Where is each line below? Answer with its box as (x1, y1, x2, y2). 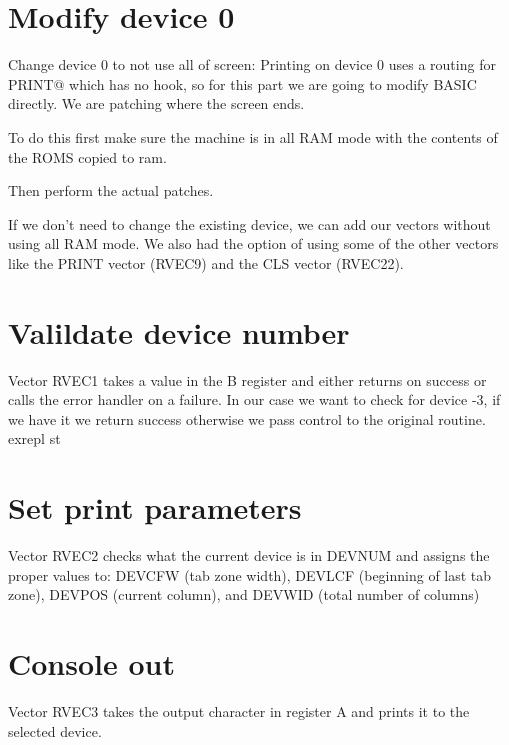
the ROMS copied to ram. (8, 146, 167, 167)
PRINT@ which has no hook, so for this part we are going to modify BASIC (8, 73, 477, 94)
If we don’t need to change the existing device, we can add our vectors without (8, 213, 491, 234)
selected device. (8, 720, 102, 741)
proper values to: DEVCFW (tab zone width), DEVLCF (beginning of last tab (8, 564, 492, 585)
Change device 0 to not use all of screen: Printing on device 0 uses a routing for (8, 54, 496, 75)
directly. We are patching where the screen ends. (8, 93, 305, 114)
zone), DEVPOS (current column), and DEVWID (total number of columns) (8, 584, 480, 605)
